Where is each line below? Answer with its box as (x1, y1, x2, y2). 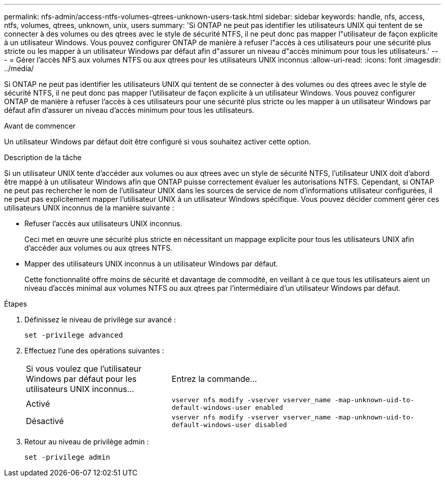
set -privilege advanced (24, 331, 123, 339)
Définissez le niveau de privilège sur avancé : (24, 315, 176, 324)
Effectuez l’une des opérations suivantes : (24, 346, 164, 355)
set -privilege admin (24, 453, 110, 461)
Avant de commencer (4, 122, 76, 130)
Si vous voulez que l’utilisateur (26, 364, 142, 374)
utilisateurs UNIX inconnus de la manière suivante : (4, 203, 174, 212)
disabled (255, 421, 287, 429)
